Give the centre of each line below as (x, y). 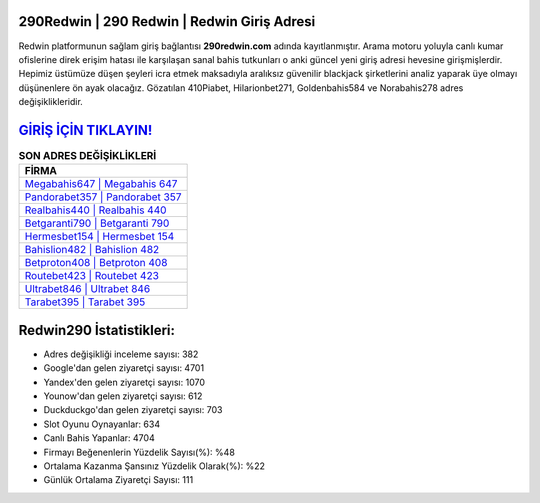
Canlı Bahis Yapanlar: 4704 (99, 438)
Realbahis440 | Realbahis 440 (95, 210)
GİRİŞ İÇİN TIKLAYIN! (85, 130)
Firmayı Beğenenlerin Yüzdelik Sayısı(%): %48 (139, 452)
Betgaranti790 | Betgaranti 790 (97, 223)
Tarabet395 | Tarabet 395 (85, 302)
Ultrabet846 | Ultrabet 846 (87, 289)
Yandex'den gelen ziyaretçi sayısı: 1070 (124, 382)
